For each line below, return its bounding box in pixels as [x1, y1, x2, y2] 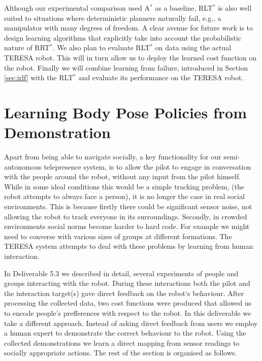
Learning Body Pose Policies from [4, 102, 247, 122]
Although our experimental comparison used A [4, 3, 150, 13]
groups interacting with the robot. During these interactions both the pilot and [4, 278, 250, 288]
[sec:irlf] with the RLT [4, 72, 74, 83]
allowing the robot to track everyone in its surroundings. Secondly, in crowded [4, 211, 247, 221]
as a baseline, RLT [155, 3, 213, 13]
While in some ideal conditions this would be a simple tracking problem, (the [4, 181, 244, 191]
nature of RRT [4, 42, 50, 53]
